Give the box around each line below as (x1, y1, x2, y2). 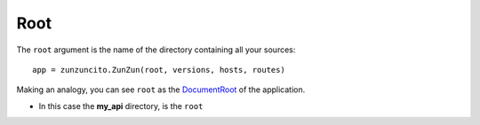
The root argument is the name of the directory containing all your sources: (16, 44, 296, 55)
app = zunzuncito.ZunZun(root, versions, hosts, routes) (32, 65, 286, 74)
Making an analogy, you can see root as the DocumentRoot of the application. (16, 84, 306, 95)
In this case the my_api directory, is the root (38, 100, 204, 111)
